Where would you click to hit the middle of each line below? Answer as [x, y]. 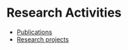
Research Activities [64, 13]
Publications [34, 32]
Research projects [42, 39]
